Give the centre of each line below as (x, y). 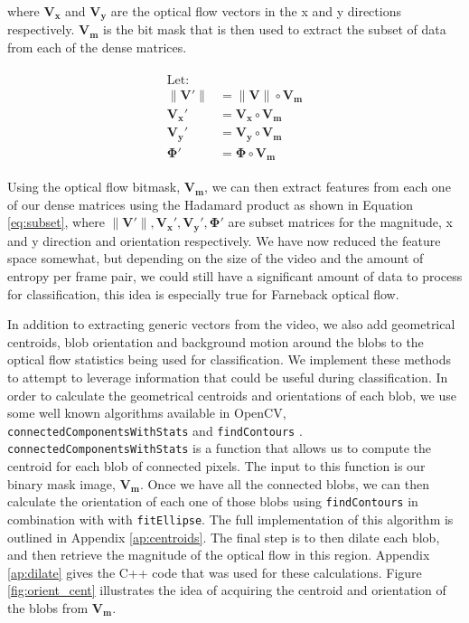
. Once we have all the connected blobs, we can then (284, 483)
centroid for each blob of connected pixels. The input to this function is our (216, 466)
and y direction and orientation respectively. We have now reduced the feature (224, 240)
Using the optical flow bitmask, (94, 187)
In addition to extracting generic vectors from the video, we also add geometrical (231, 324)
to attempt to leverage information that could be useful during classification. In (228, 377)
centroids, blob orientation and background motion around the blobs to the (216, 341)
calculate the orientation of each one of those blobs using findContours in (213, 501)
